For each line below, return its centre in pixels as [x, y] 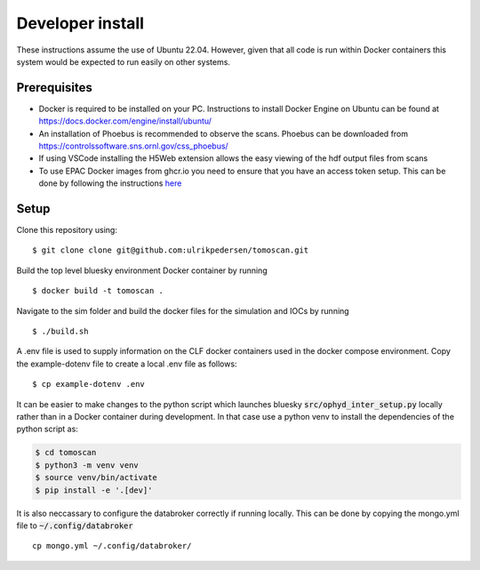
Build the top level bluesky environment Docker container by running [142, 270]
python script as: [48, 429]
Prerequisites [54, 88]
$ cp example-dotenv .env [89, 384]
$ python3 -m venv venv [87, 465]
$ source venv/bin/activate [96, 478]
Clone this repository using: [67, 230]
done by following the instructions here [110, 183]
